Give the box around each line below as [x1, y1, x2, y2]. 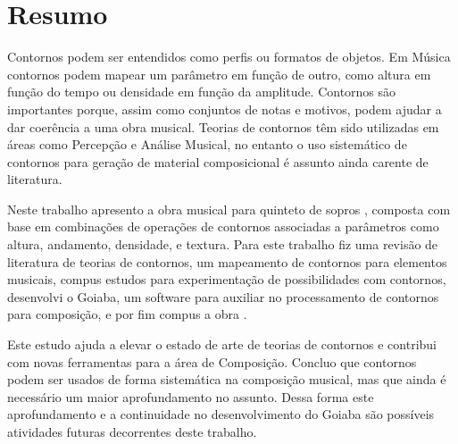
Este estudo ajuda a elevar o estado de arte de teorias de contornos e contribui [7, 335, 437, 354]
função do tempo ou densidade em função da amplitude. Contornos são [7, 82, 396, 101]
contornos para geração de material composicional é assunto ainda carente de [7, 152, 429, 171]
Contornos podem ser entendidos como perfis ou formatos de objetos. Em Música [7, 47, 451, 66]
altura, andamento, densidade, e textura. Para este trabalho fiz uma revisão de [7, 235, 438, 254]
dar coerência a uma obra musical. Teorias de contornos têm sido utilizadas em [7, 117, 439, 136]
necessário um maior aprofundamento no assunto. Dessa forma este [7, 387, 374, 406]
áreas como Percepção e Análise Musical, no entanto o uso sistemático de [7, 135, 407, 154]
